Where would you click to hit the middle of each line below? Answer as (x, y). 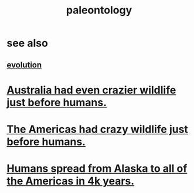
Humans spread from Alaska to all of (97, 169)
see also (28, 43)
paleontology (99, 10)
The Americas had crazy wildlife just (97, 129)
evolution (24, 65)
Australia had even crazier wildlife (91, 90)
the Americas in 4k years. (71, 181)
